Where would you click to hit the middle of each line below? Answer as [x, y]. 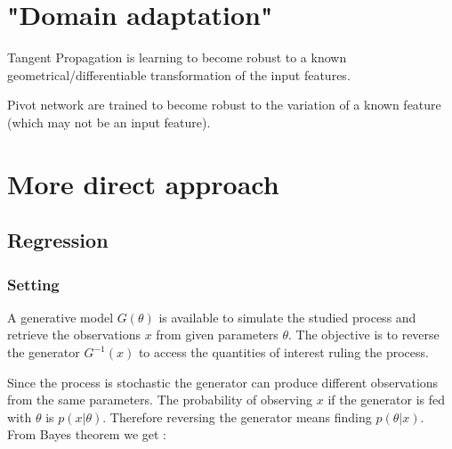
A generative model [61, 317]
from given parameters [217, 335]
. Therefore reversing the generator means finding [237, 416]
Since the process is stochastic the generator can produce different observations [223, 382]
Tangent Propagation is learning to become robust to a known [177, 57]
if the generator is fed [386, 400]
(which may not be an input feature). [109, 122]
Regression [58, 240]
